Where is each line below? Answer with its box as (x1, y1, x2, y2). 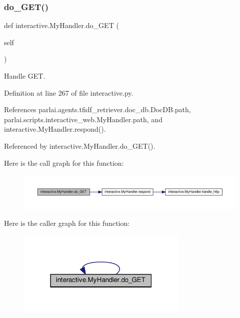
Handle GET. (4, 71, 45, 81)
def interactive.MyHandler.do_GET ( (4, 20, 119, 31)
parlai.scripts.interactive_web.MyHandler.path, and (4, 114, 162, 124)
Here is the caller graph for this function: (4, 218, 130, 228)
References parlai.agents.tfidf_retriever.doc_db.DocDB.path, (4, 104, 191, 115)
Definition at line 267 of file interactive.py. (4, 87, 133, 98)
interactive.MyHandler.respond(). (4, 124, 106, 134)
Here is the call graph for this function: (4, 157, 124, 168)
